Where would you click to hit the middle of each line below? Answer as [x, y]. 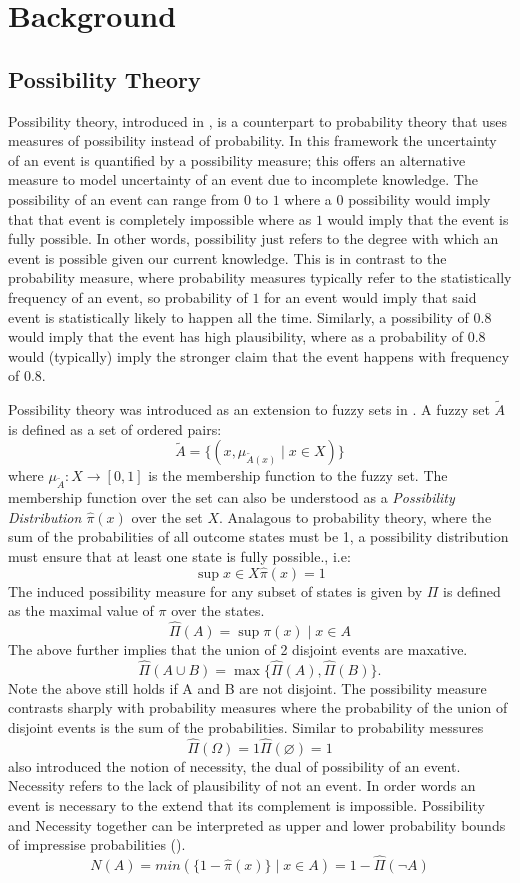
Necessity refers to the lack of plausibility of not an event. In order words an [242, 785]
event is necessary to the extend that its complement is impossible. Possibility [246, 805]
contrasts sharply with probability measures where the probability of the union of [258, 707]
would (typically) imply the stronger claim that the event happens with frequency [259, 355]
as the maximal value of [81, 610]
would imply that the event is [418, 218]
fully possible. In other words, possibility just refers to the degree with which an [253, 238]
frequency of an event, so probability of [128, 296]
